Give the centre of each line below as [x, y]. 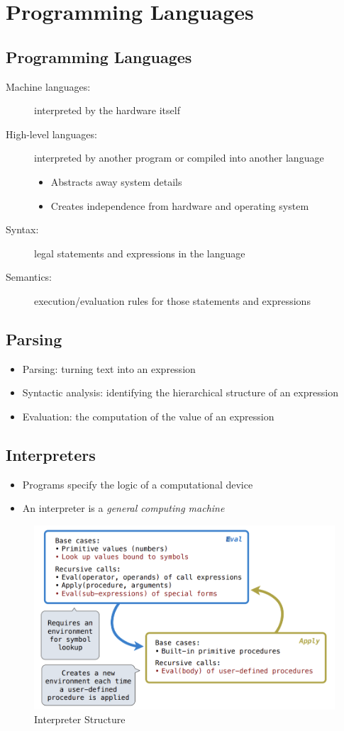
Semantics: [29, 277]
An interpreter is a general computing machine [123, 508]
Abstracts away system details [116, 181]
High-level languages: [51, 134]
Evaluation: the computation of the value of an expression [148, 416]
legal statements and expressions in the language [140, 253]
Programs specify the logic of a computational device [138, 484]
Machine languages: [48, 86]
